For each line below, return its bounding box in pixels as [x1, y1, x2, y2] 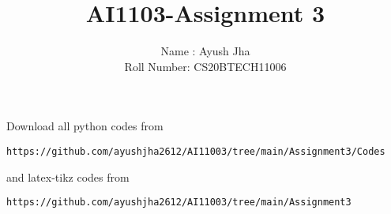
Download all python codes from [6, 118, 164, 134]
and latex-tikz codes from [6, 168, 130, 185]
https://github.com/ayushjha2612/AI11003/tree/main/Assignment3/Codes [6, 145, 385, 157]
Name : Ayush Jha [160, 43, 250, 59]
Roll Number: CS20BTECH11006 [124, 58, 287, 74]
